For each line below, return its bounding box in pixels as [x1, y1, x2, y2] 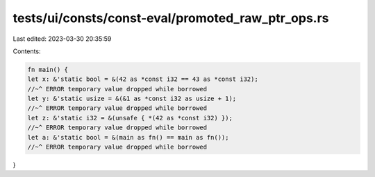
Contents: [12, 47, 41, 55]
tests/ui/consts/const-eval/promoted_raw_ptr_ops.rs [12, 10, 329, 26]
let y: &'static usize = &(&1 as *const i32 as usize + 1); [27, 95, 237, 103]
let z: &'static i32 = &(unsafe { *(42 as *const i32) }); [27, 114, 233, 122]
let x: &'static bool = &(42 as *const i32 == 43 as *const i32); [27, 75, 258, 83]
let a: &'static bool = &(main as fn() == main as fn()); [27, 133, 229, 141]
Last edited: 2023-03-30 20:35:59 [12, 35, 112, 43]
